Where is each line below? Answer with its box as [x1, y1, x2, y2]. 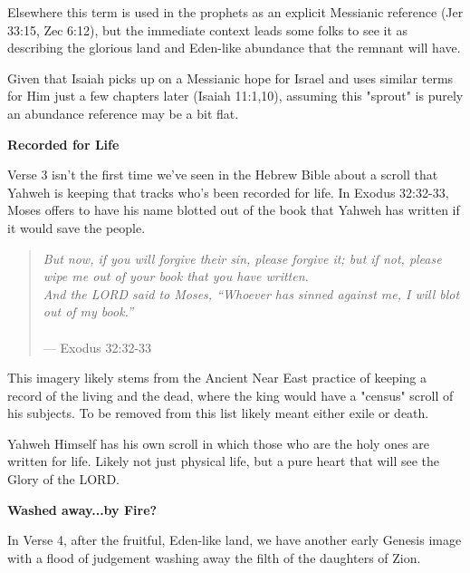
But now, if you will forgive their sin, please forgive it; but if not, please [43, 248, 442, 267]
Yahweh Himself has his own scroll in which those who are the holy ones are [7, 433, 430, 452]
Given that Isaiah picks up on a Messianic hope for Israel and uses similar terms [7, 68, 454, 87]
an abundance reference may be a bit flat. [7, 103, 239, 122]
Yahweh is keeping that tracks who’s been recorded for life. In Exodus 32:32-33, [7, 182, 449, 201]
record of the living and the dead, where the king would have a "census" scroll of [7, 385, 454, 404]
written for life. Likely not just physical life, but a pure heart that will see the [7, 452, 439, 471]
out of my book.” [43, 302, 133, 321]
